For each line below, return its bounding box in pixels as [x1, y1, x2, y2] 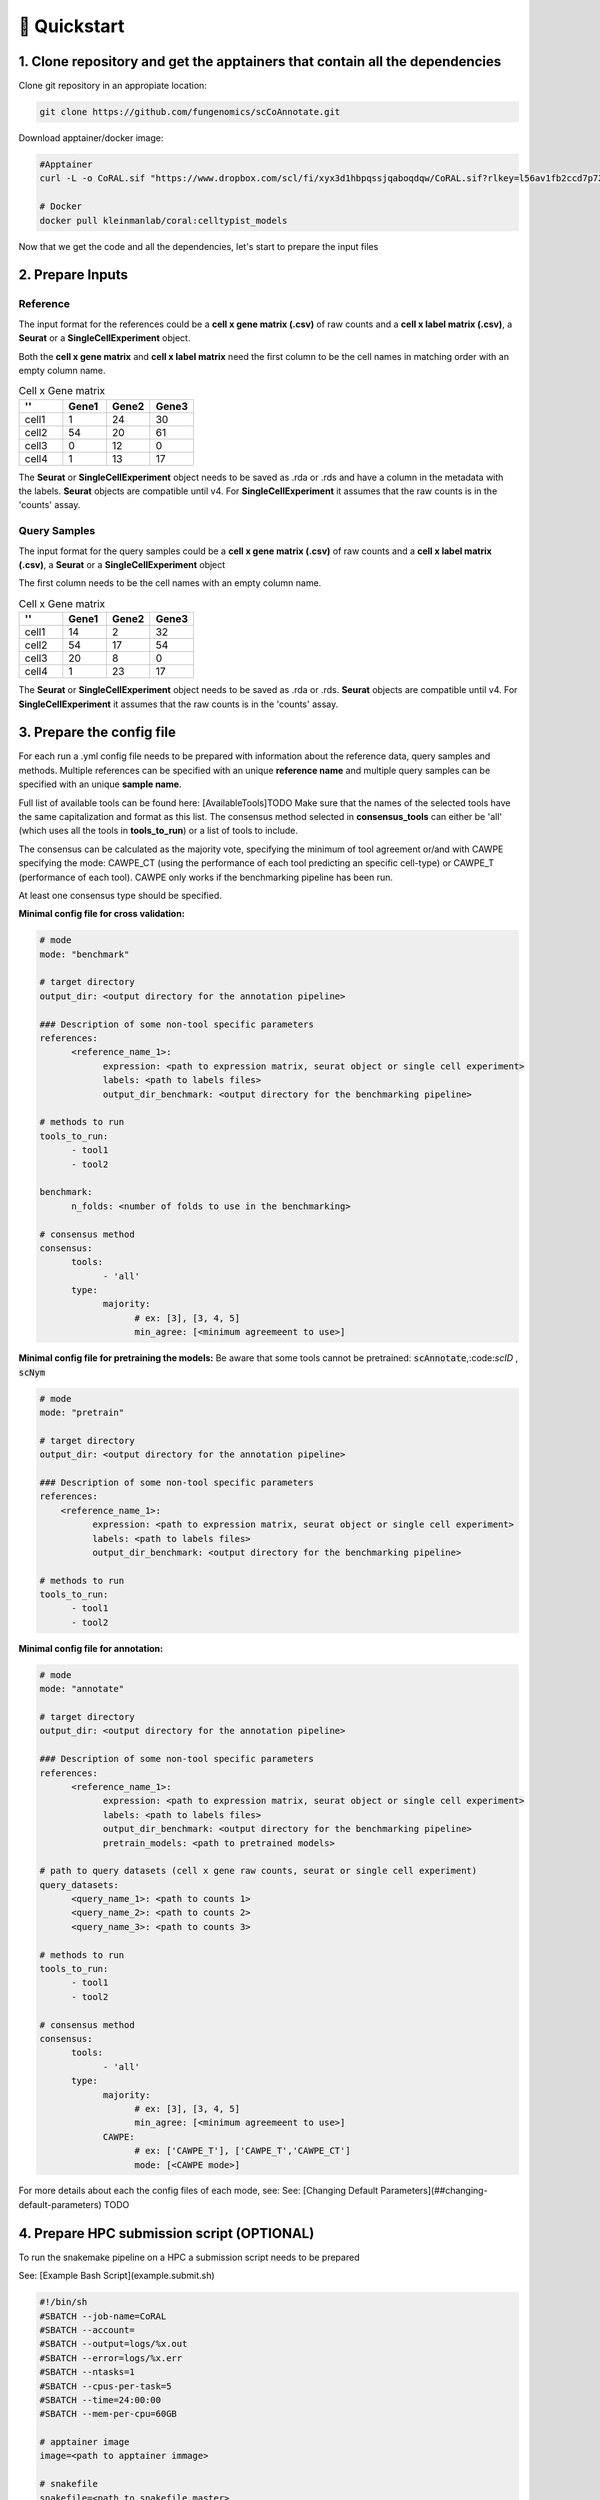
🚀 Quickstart [18, 15, 125, 37]
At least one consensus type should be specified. [18, 889, 222, 901]
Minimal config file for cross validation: [18, 908, 185, 920]
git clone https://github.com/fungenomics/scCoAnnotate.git [39, 106, 341, 118]
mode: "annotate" [39, 1683, 125, 1695]
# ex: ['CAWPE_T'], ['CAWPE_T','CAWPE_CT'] [134, 2145, 351, 2157]
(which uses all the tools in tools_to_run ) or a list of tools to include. [18, 825, 299, 837]
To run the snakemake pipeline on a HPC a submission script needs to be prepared [18, 2251, 360, 2263]
